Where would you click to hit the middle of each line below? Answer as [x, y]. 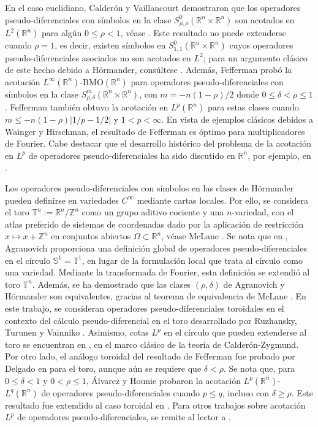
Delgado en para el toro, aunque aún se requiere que [103, 368]
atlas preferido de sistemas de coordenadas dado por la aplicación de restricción [154, 224]
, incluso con [245, 392]
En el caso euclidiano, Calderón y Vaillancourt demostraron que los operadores [153, 7]
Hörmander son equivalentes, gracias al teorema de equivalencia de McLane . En [156, 296]
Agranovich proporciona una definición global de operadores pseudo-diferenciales [156, 248]
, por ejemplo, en [279, 155]
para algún [62, 33]
